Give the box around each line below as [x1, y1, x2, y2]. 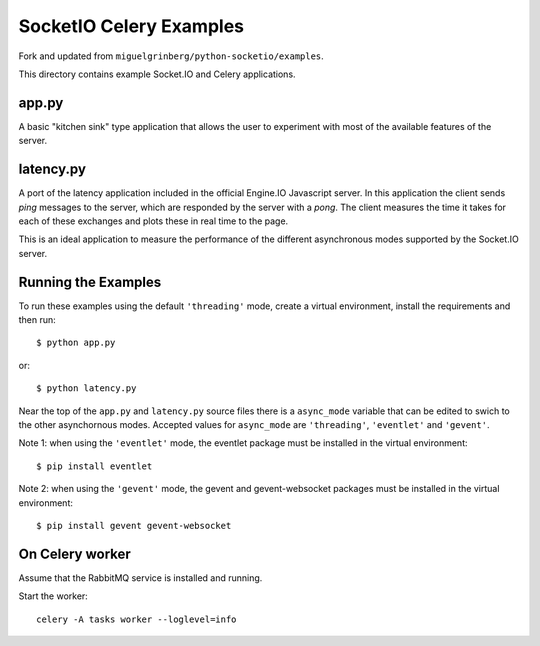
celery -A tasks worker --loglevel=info [36, 613, 237, 625]
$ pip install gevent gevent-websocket [36, 520, 232, 531]
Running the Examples [18, 273, 162, 290]
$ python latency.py [36, 383, 137, 394]
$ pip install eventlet [36, 460, 153, 472]
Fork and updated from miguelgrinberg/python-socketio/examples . [18, 50, 324, 62]
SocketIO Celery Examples [18, 15, 245, 37]
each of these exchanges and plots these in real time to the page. [18, 215, 289, 227]
